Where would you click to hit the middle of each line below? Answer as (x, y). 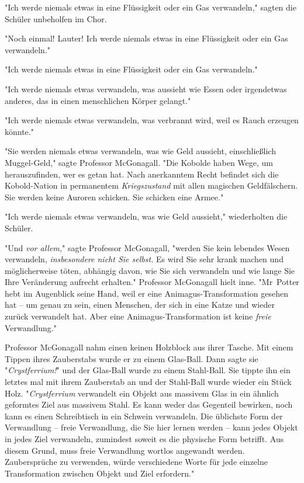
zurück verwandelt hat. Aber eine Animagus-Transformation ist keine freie (138, 316)
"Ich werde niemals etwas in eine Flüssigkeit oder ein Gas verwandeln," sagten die (151, 7)
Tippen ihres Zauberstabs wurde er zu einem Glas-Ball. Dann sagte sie (132, 358)
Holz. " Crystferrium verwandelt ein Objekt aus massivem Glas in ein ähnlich (142, 393)
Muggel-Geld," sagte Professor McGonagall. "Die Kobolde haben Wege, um (139, 162)
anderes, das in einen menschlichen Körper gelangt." (98, 100)
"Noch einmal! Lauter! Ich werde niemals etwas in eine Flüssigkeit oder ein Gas (146, 38)
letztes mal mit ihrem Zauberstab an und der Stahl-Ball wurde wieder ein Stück (148, 382)
